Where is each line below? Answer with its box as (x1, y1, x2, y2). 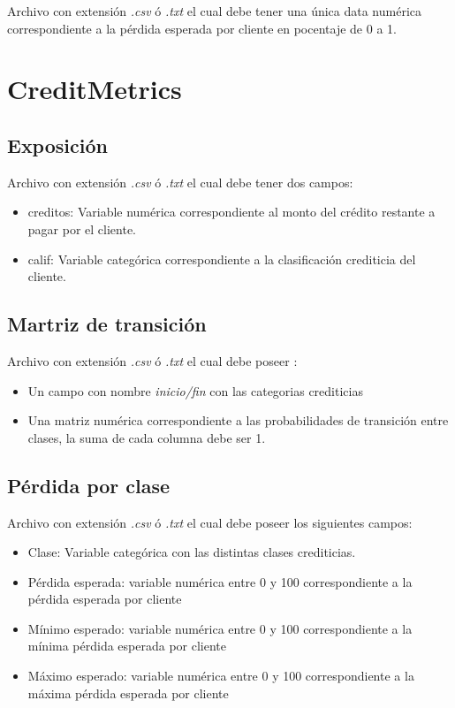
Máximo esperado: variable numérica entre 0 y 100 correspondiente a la (27, 666, 414, 685)
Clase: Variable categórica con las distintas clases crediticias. (27, 543, 356, 561)
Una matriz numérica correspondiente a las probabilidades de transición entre (27, 411, 449, 430)
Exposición (7, 131, 108, 158)
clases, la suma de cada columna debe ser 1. (27, 428, 266, 446)
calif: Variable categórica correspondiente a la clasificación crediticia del (27, 249, 416, 268)
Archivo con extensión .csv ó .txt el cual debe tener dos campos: (7, 172, 353, 191)
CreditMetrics (7, 71, 182, 107)
